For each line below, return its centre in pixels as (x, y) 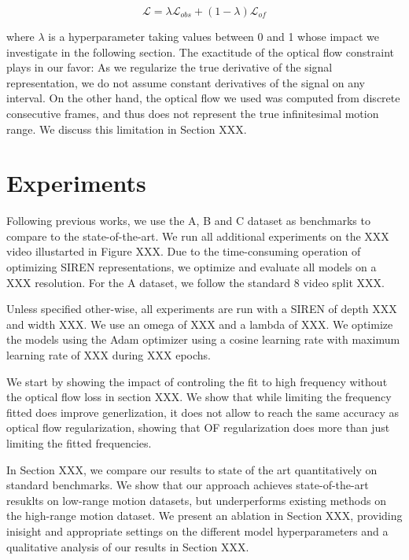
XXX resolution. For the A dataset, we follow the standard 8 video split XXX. (195, 282)
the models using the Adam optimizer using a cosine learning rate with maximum (203, 339)
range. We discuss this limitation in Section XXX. (127, 129)
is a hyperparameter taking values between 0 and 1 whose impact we (214, 36)
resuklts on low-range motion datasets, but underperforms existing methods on (196, 500)
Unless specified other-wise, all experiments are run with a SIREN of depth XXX (202, 309)
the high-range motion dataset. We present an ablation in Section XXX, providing (204, 516)
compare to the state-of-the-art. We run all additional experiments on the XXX (198, 236)
